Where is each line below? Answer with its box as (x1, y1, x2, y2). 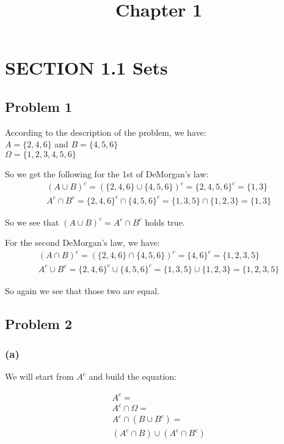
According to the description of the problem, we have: (5, 125, 206, 138)
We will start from (5, 370, 74, 383)
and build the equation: (89, 370, 177, 383)
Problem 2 (5, 314, 72, 333)
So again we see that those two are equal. (5, 284, 159, 297)
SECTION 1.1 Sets (5, 55, 168, 80)
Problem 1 (5, 97, 72, 116)
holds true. (145, 215, 185, 228)
